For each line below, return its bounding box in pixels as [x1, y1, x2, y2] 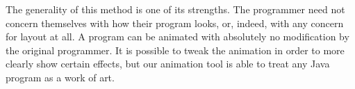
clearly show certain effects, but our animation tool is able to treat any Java [6, 56, 330, 71]
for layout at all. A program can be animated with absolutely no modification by [6, 29, 349, 44]
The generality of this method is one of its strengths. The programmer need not [6, 2, 345, 16]
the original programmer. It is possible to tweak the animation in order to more [6, 42, 345, 57]
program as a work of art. [6, 70, 115, 84]
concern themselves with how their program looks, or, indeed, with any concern [6, 15, 344, 30]
